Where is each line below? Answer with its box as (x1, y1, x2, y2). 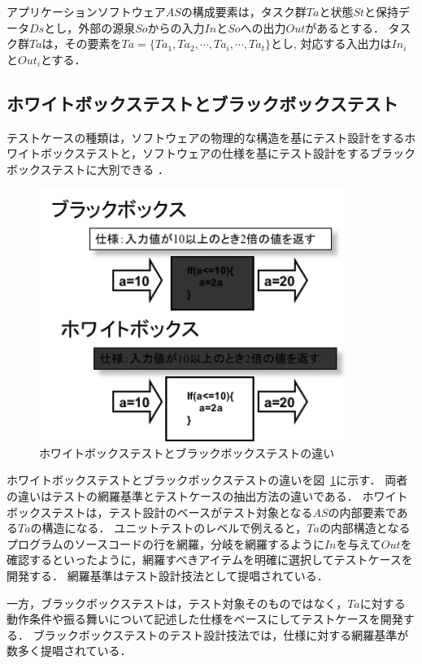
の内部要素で (328, 503, 397, 520)
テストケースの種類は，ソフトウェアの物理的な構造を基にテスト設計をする (7, 128, 405, 145)
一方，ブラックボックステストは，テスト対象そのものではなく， (7, 594, 348, 611)
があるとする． (305, 19, 385, 36)
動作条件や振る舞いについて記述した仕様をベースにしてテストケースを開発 (7, 610, 403, 627)
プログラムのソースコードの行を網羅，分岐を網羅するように (7, 535, 324, 552)
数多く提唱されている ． (7, 642, 132, 659)
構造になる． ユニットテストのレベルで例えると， (41, 519, 307, 536)
